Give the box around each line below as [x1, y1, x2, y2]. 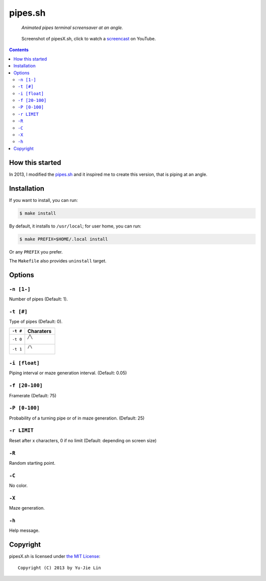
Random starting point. [9, 460, 56, 466]
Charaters [27, 327, 52, 334]
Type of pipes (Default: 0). [9, 319, 63, 324]
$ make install [19, 210, 56, 216]
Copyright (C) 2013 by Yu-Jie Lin [18, 565, 101, 571]
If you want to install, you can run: [9, 197, 78, 203]
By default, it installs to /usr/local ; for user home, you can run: [9, 223, 141, 229]
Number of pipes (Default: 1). [9, 296, 68, 302]
